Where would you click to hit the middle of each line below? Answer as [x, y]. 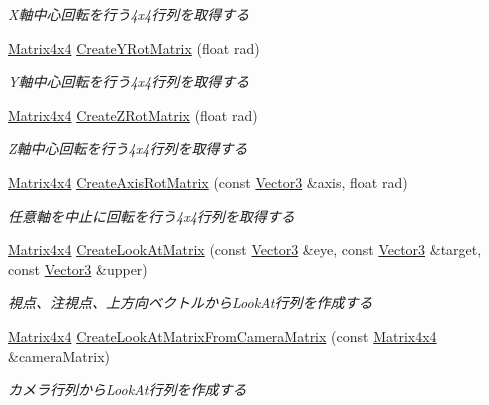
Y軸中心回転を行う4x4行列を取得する [129, 81]
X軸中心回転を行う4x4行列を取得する [129, 14]
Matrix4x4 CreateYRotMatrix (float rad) [134, 47]
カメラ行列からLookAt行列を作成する [127, 389]
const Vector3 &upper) [78, 268]
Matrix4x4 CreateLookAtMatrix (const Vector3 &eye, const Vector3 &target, [245, 249]
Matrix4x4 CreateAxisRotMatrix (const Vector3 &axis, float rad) [208, 181]
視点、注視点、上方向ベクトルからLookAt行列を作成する [190, 302]
